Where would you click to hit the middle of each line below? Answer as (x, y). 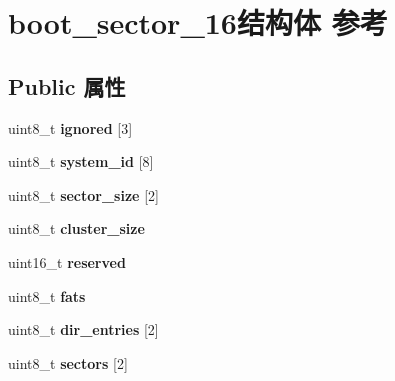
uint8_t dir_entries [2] (83, 329)
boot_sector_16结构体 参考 (198, 22)
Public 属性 (67, 85)
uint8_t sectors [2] (68, 362)
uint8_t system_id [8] (81, 161)
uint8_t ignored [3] (70, 127)
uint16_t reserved (67, 261)
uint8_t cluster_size (76, 228)
